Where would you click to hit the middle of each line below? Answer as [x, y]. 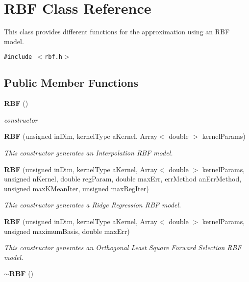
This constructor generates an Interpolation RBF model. [88, 152]
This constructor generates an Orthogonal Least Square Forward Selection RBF [123, 247]
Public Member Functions [71, 83]
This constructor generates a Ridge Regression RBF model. [93, 205]
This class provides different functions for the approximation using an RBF [117, 32]
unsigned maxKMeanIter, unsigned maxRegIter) [76, 188]
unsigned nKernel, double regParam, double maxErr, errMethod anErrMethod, [123, 179]
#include [18, 57]
